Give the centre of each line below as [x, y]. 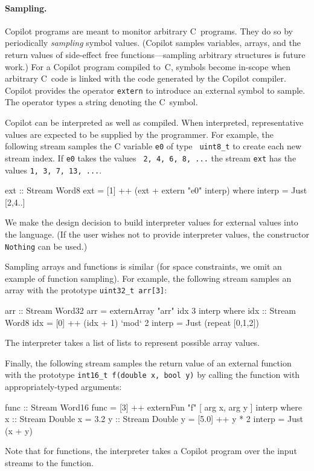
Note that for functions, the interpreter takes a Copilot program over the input [151, 451]
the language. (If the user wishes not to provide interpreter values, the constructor [157, 234]
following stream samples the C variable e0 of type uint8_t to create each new [153, 146]
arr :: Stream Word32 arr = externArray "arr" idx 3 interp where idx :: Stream [151, 310]
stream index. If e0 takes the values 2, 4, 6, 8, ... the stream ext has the [151, 158]
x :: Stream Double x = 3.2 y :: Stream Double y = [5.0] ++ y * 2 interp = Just [154, 419]
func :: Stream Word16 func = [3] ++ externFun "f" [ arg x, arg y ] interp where [154, 407]
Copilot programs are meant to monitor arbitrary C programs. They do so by [149, 31]
